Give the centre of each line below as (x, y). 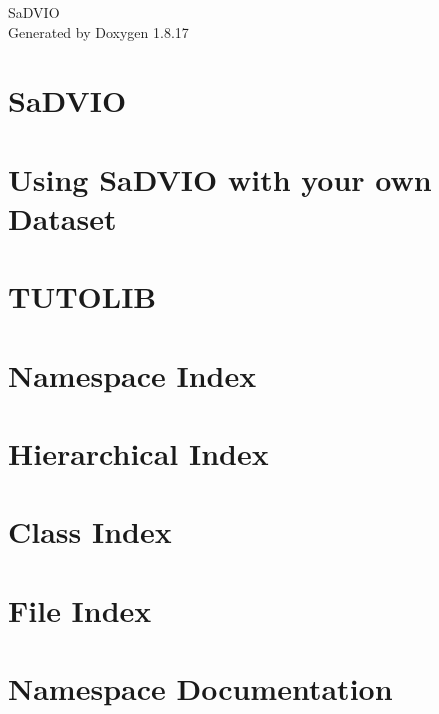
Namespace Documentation (200, 688)
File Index (80, 609)
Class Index (90, 531)
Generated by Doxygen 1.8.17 (98, 31)
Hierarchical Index (138, 453)
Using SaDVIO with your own (220, 178)
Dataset (62, 217)
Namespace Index (132, 374)
